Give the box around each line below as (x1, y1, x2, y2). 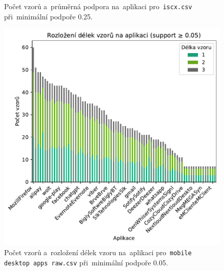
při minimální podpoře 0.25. (4, 11, 93, 21)
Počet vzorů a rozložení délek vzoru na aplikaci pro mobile (4, 247, 192, 257)
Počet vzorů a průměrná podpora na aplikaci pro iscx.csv (4, 1, 192, 11)
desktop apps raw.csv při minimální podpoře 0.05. (4, 257, 168, 267)
